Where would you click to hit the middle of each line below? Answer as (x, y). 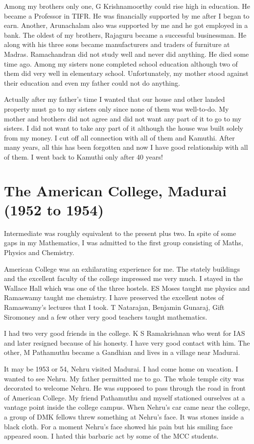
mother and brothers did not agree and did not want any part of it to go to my (123, 118)
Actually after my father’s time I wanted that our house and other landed (115, 99)
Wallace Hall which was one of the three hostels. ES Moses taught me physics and (127, 288)
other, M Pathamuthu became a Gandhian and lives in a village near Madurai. (122, 352)
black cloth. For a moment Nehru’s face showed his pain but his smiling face (118, 426)
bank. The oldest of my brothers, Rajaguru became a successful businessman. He (125, 35)
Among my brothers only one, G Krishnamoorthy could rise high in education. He (127, 6)
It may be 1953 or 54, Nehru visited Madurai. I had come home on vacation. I (121, 368)
